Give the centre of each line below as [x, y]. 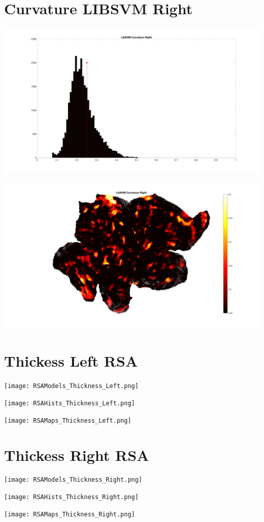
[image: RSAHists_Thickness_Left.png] [70, 403]
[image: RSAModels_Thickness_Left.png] [71, 386]
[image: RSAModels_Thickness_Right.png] [73, 480]
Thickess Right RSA [77, 455]
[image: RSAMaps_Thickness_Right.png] [70, 514]
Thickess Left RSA [71, 361]
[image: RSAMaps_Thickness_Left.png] [68, 420]
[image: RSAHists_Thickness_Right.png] [71, 497]
